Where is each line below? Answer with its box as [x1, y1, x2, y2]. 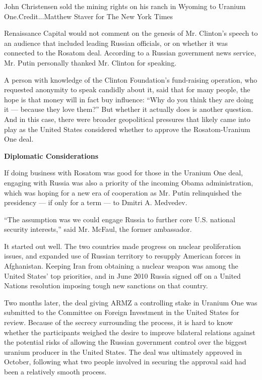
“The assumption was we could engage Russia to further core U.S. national [4, 214, 235, 224]
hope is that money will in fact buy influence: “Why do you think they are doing [4, 94, 253, 104]
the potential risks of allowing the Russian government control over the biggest [4, 337, 247, 347]
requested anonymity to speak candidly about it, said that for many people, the [4, 84, 250, 95]
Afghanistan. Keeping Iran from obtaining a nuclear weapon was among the [4, 261, 238, 271]
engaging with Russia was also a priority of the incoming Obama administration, [4, 177, 253, 187]
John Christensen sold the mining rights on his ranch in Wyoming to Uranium [4, 1, 246, 11]
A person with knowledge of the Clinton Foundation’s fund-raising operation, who [4, 74, 257, 85]
